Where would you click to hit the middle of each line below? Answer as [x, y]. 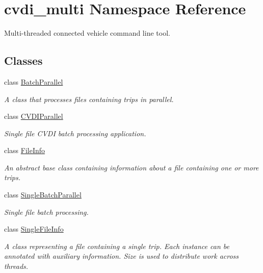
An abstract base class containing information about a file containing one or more [131, 167]
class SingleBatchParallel [43, 195]
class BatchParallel [34, 81]
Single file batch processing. [46, 212]
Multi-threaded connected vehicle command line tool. [87, 33]
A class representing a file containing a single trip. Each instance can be [117, 246]
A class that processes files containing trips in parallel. [89, 99]
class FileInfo [25, 150]
